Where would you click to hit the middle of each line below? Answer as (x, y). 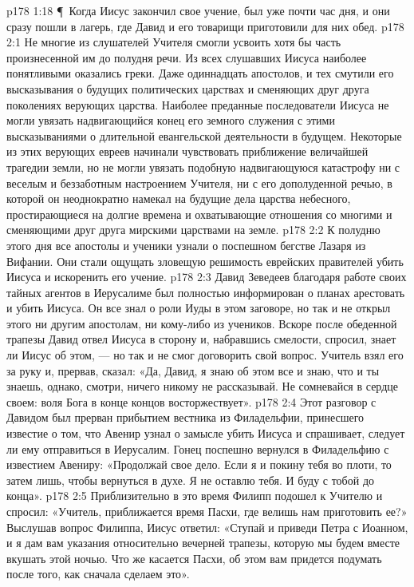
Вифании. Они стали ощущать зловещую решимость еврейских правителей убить (205, 261)
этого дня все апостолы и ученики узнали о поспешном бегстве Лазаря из (186, 245)
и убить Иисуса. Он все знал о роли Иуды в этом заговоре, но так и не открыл (199, 308)
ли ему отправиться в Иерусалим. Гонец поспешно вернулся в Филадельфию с (198, 448)
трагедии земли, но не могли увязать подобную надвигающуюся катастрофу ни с (203, 167)
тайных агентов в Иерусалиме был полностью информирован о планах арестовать (206, 292)
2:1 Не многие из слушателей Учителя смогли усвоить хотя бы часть (174, 42)
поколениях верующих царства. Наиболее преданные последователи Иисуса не (198, 104)
